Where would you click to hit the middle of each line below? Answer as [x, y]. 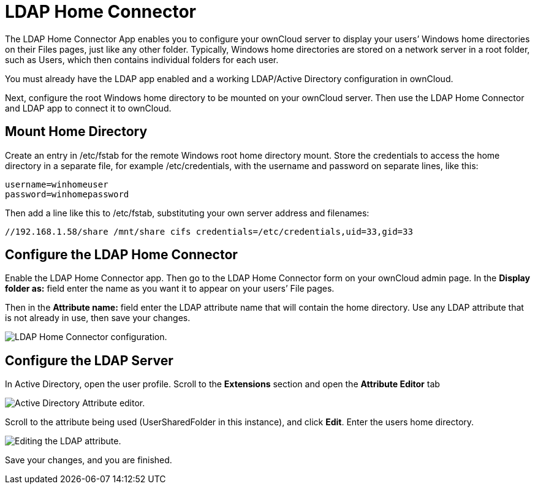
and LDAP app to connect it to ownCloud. [88, 108]
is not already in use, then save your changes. [98, 318]
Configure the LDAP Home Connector [121, 255]
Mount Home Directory [76, 132]
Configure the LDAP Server [89, 360]
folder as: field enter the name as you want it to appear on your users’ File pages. [170, 289]
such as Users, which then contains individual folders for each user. [142, 59]
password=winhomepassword [67, 194]
